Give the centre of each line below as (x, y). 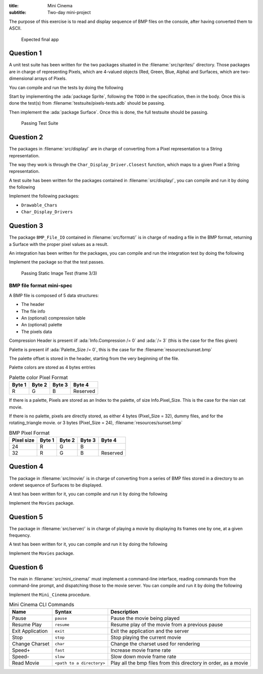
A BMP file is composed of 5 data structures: (54, 295)
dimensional (21, 78)
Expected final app (40, 39)
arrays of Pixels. (50, 78)
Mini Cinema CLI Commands (42, 605)
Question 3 (26, 226)
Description (124, 612)
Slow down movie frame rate (143, 656)
